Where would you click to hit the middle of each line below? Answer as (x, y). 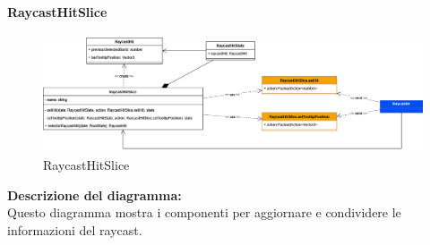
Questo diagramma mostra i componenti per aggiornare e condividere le (204, 212)
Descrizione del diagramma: (95, 194)
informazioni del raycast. (75, 229)
